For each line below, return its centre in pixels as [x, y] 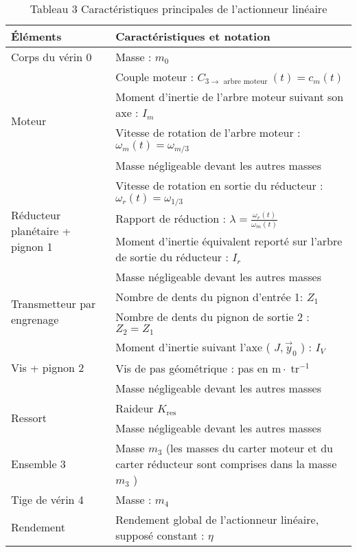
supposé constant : [160, 535]
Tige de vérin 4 [47, 499]
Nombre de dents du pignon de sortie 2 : [212, 316]
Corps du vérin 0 [51, 57]
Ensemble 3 [38, 463]
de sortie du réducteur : [172, 256]
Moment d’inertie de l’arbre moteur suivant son [230, 97]
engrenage [35, 320]
